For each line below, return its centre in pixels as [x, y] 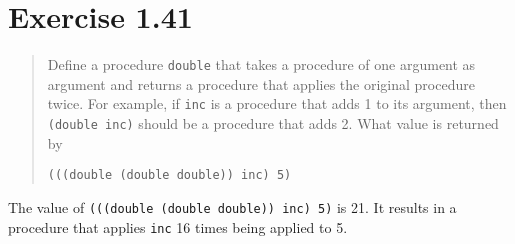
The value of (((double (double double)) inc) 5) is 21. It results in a [232, 206]
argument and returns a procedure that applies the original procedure [261, 83]
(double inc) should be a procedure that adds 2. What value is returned [273, 123]
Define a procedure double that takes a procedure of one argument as [261, 64]
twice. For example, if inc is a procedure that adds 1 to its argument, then [277, 103]
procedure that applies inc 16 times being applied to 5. [178, 226]
